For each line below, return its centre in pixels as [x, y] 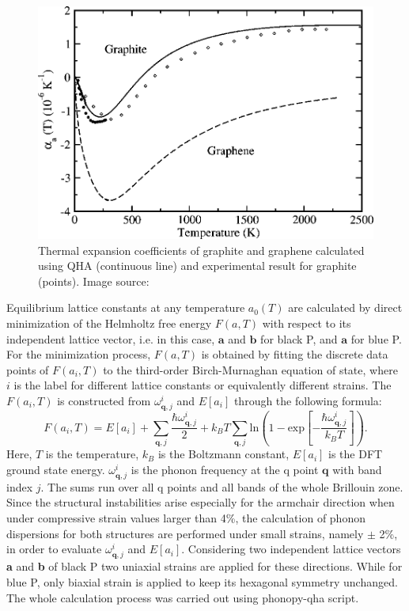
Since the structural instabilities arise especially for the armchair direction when [201, 502]
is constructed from [104, 400]
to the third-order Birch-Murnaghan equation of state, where [250, 369]
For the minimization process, [79, 354]
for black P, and [299, 338]
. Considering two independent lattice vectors [291, 549]
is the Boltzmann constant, [223, 454]
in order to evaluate [54, 549]
